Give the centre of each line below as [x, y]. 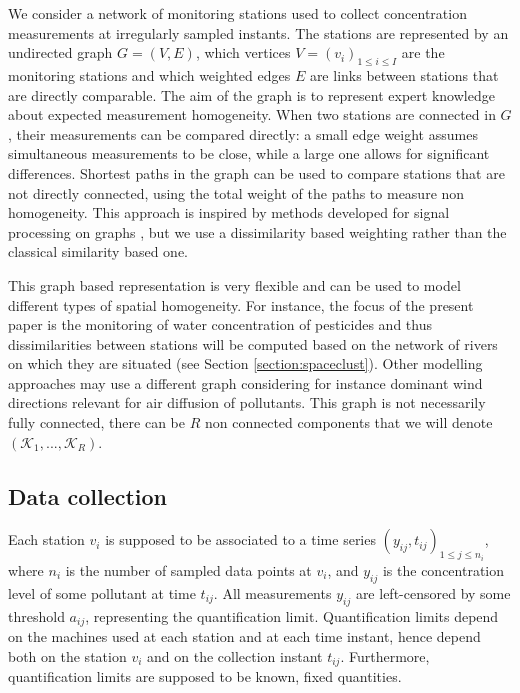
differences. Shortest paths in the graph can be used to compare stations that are [256, 172]
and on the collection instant [235, 655]
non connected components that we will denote [348, 422]
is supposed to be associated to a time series [240, 539]
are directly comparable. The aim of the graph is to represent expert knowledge [251, 94]
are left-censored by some [433, 592]
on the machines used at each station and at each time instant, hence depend [244, 635]
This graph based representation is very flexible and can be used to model [234, 284]
